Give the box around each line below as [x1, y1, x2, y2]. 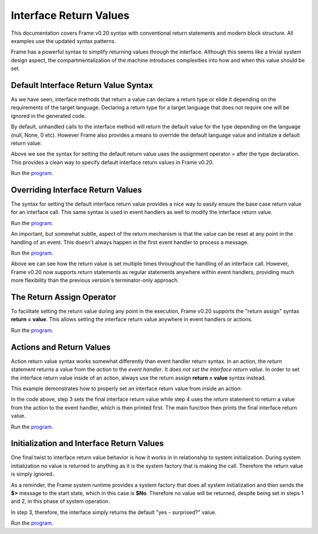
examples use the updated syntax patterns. [11, 37, 116, 44]
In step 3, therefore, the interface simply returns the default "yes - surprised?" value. [11, 509, 217, 516]
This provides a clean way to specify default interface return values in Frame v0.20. [11, 159, 214, 166]
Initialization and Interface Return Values [11, 439, 164, 449]
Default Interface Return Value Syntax [11, 80, 153, 90]
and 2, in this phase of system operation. [11, 498, 110, 505]
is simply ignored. [11, 470, 54, 477]
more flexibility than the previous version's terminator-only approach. [11, 277, 179, 284]
